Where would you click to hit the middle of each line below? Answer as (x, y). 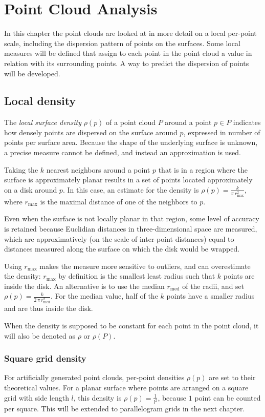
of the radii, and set (213, 286)
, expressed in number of (222, 132)
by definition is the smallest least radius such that (137, 276)
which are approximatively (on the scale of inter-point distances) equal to (119, 238)
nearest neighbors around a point (98, 169)
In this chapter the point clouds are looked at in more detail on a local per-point (130, 33)
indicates (247, 122)
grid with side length (37, 397)
